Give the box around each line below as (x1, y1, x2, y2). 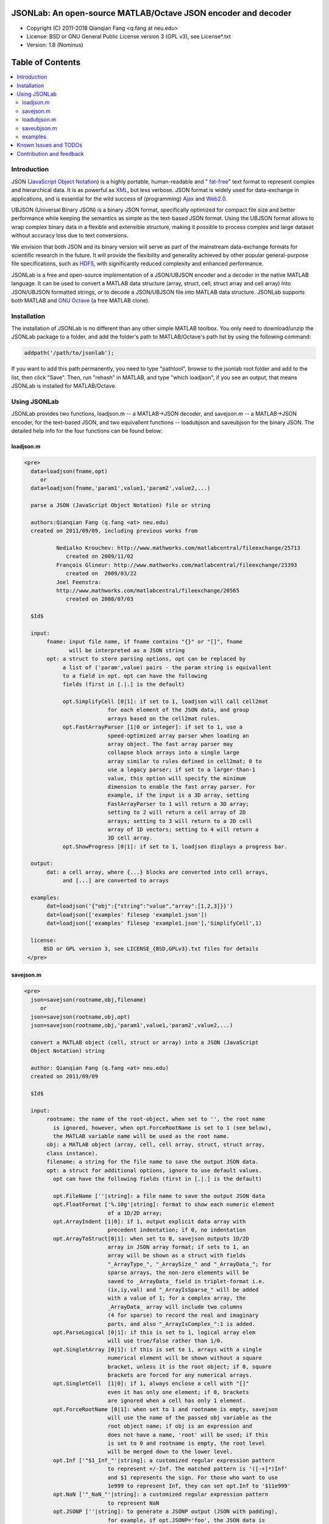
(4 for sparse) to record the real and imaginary (107, 1312, 259, 1319)
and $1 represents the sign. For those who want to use (107, 1474, 278, 1481)
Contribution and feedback (16, 150, 85, 157)
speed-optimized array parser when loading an (107, 732, 249, 739)
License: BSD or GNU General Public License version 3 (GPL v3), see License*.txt (26, 32, 231, 40)
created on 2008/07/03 (66, 596, 134, 603)
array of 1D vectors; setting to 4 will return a (107, 826, 259, 833)
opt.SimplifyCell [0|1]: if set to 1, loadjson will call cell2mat (62, 698, 269, 705)
